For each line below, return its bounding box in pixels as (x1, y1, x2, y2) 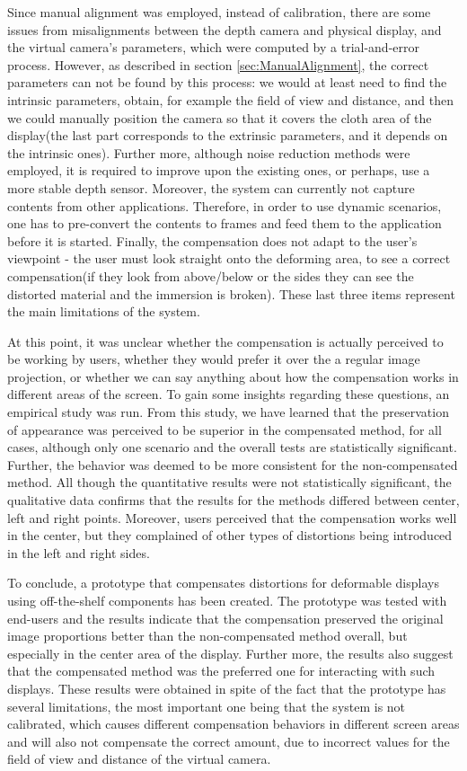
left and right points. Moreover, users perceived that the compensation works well (7, 508, 457, 527)
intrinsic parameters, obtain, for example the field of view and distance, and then (7, 90, 454, 109)
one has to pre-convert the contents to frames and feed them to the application (7, 214, 442, 233)
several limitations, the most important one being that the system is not (7, 696, 406, 715)
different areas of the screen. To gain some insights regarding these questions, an (7, 385, 450, 403)
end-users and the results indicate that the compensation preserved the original (7, 608, 444, 627)
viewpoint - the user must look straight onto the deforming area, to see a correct (7, 249, 451, 268)
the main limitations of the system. (7, 302, 200, 321)
